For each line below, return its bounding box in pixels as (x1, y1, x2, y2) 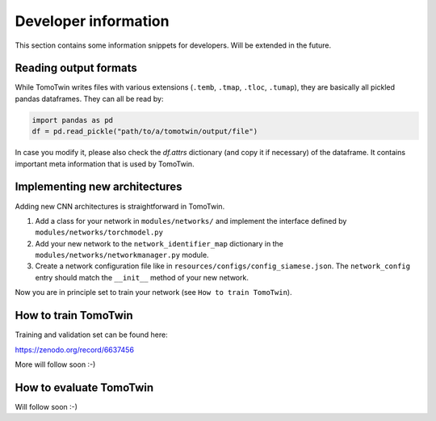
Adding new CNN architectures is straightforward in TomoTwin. (15, 201, 225, 211)
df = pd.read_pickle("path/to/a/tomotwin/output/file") (31, 127, 258, 137)
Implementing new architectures (15, 180, 182, 194)
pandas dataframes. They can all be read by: (15, 94, 165, 103)
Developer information (15, 12, 170, 30)
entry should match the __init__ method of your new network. (35, 272, 249, 282)
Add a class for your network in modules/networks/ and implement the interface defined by (35, 216, 347, 225)
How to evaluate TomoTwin (15, 381, 154, 394)
